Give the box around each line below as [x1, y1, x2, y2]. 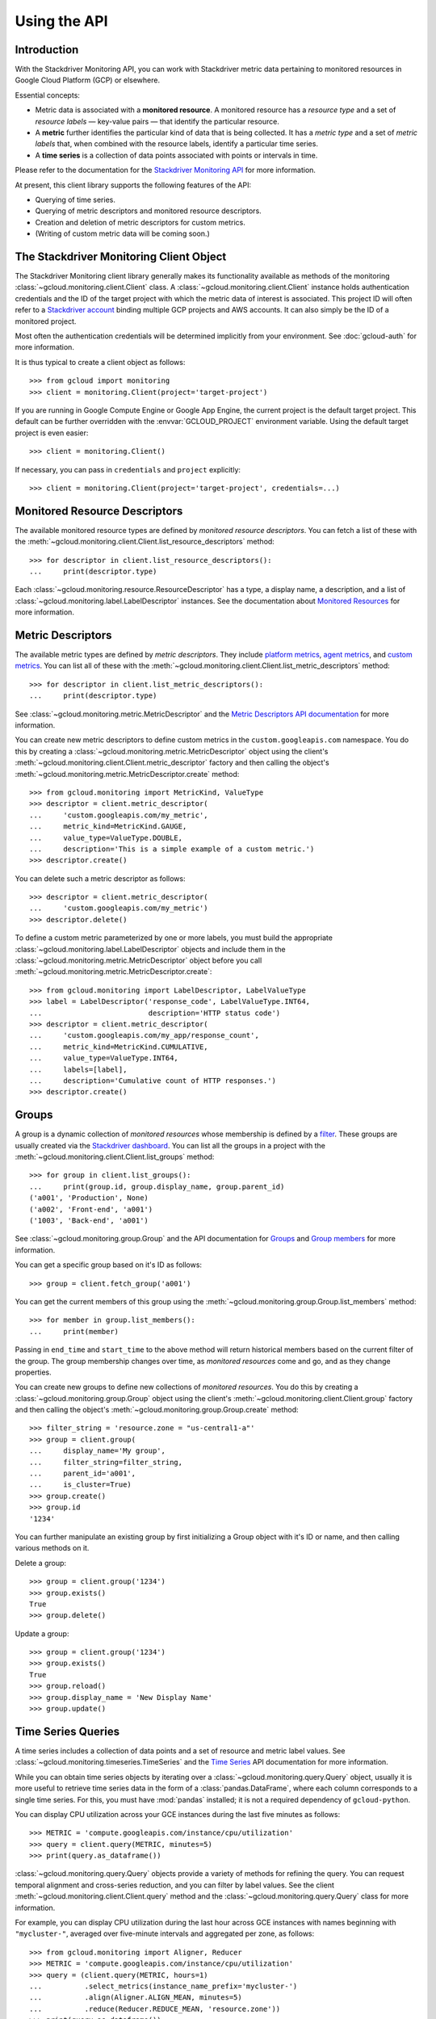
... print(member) [29, 1327, 119, 1336]
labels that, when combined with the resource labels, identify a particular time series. [35, 139, 319, 149]
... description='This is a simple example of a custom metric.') [29, 844, 315, 854]
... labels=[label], [29, 1064, 128, 1074]
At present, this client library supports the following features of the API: [15, 180, 252, 190]
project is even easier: [15, 428, 89, 438]
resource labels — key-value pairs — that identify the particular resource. [35, 116, 280, 126]
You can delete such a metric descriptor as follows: [15, 873, 186, 884]
